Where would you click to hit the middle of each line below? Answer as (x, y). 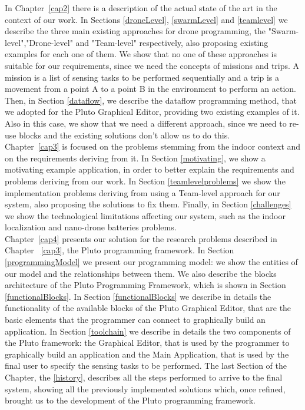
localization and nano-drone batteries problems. (91, 227)
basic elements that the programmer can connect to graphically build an (135, 320)
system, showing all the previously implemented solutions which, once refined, (145, 388)
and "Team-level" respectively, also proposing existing (172, 42)
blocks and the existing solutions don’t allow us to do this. (125, 135)
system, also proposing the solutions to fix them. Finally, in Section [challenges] (148, 204)
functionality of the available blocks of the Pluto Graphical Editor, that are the (148, 308)
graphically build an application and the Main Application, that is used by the (147, 354)
